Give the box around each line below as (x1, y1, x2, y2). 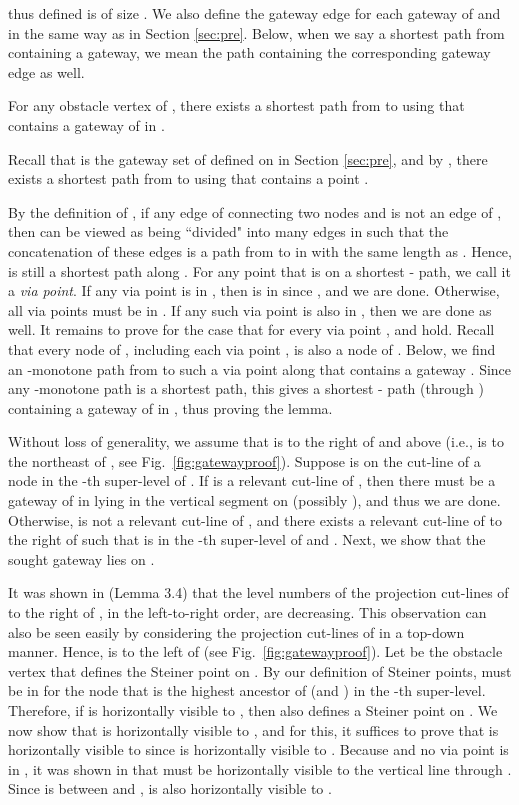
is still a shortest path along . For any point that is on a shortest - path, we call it (8, 260, 511, 281)
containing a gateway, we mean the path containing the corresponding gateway (8, 42, 491, 63)
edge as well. (8, 61, 85, 82)
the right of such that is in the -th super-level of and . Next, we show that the (8, 529, 486, 550)
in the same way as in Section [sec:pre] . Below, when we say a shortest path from (8, 22, 505, 43)
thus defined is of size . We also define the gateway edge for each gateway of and (8, 3, 501, 23)
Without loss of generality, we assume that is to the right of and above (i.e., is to (8, 431, 504, 452)
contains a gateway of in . (8, 114, 165, 135)
